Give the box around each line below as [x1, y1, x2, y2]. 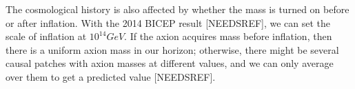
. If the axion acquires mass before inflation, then [124, 29, 332, 43]
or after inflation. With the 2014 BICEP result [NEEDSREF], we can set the [6, 15, 331, 30]
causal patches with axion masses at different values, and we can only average [6, 56, 334, 70]
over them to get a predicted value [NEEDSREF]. [6, 69, 216, 83]
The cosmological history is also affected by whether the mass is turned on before [6, 2, 349, 16]
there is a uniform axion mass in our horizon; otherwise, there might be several [6, 42, 339, 57]
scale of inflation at [6, 29, 87, 43]
